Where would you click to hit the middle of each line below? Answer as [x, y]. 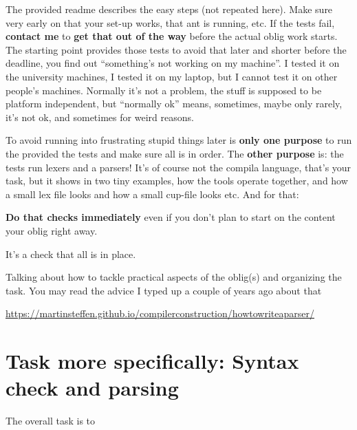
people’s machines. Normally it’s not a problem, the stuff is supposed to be [164, 90]
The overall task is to [51, 421]
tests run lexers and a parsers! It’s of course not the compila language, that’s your [178, 167]
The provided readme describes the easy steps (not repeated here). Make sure [169, 9]
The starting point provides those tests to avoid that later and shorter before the [176, 49]
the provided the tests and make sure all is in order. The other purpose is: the [175, 153]
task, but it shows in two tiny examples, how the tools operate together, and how [177, 181]
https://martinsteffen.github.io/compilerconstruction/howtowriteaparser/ [160, 313]
